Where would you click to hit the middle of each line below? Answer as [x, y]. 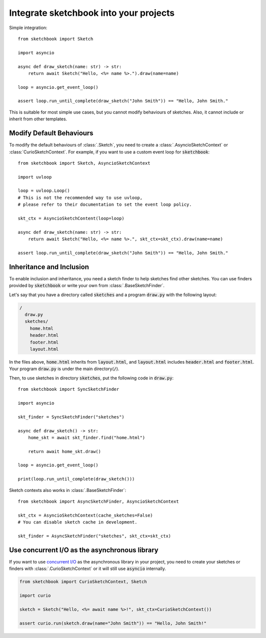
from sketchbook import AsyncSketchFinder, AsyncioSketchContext [99, 502]
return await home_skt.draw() [64, 451]
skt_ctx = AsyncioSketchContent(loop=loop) [71, 219]
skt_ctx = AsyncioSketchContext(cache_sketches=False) [85, 515]
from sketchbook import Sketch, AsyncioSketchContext [84, 163]
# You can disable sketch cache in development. [78, 522]
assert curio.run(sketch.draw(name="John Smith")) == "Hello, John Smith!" [113, 623]
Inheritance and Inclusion [49, 267]
